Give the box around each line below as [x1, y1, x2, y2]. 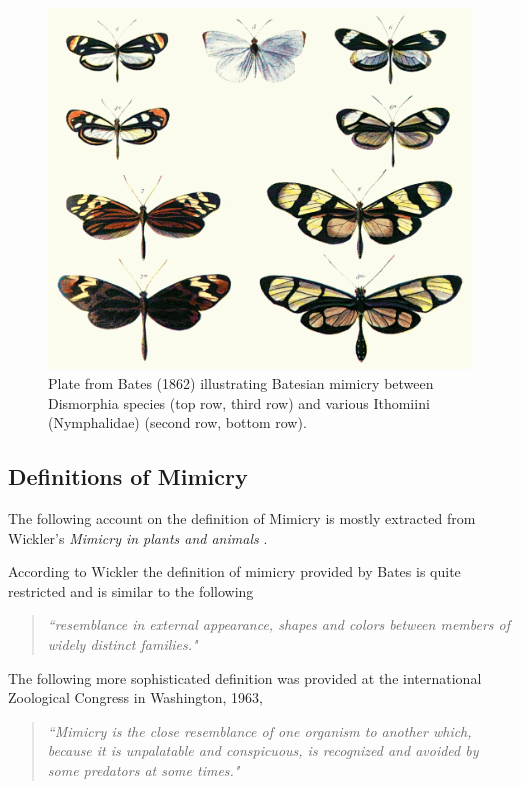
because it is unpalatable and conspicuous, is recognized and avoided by [47, 740, 479, 761]
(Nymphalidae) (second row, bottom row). [48, 412, 307, 433]
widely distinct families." [47, 634, 198, 655]
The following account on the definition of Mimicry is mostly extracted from [8, 508, 476, 529]
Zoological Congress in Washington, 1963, [8, 687, 264, 708]
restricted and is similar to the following [8, 580, 254, 601]
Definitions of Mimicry [8, 461, 248, 492]
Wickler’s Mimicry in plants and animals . [8, 527, 268, 548]
